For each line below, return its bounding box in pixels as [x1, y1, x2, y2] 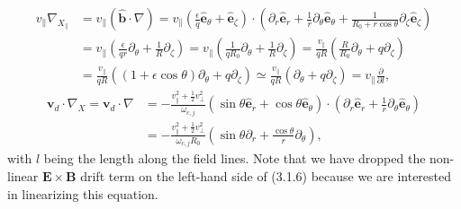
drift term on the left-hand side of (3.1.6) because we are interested [80, 167, 452, 186]
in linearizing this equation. [7, 184, 158, 203]
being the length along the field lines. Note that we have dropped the [43, 149, 426, 168]
